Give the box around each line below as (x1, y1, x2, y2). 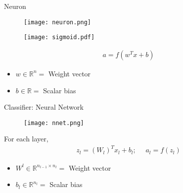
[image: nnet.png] (24, 119, 84, 127)
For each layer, (4, 133, 48, 144)
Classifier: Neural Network (4, 102, 84, 112)
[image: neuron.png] (24, 18, 91, 26)
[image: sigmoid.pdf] (24, 34, 95, 41)
